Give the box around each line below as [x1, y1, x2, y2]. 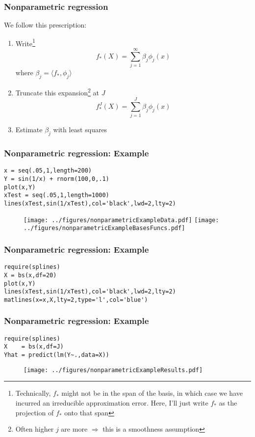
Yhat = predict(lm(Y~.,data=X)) [4, 351, 109, 358]
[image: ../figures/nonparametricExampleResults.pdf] [24, 366, 203, 374]
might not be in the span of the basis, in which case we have [61, 388, 243, 398]
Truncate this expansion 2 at [15, 86, 99, 97]
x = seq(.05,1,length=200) [4, 167, 92, 175]
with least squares [53, 124, 107, 135]
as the [219, 397, 237, 408]
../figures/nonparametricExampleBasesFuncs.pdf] [24, 225, 185, 232]
